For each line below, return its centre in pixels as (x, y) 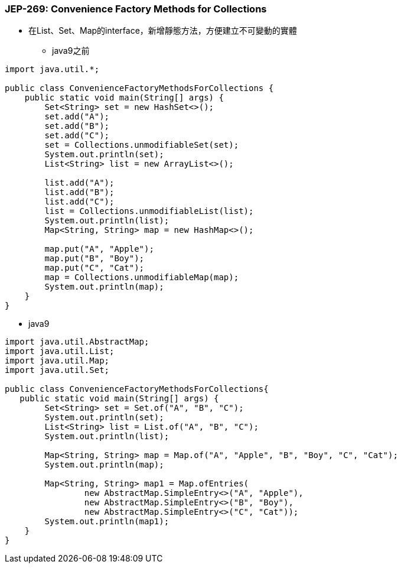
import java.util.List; (60, 351)
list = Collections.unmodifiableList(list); (149, 211)
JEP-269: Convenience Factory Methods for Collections (136, 9)
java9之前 (71, 51)
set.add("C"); (77, 136)
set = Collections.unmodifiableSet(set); (142, 145)
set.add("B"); (77, 126)
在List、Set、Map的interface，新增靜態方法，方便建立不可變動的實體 (163, 31)
